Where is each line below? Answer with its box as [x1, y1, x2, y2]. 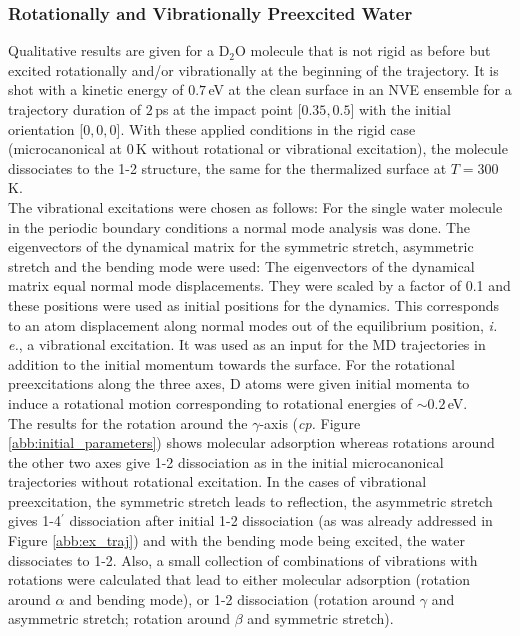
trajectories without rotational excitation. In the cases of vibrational [8, 471, 427, 492]
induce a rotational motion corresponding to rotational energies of [8, 392, 413, 413]
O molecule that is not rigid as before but [235, 40, 491, 61]
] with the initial [350, 99, 451, 119]
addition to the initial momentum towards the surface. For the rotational [8, 353, 455, 374]
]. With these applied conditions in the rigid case [116, 118, 416, 139]
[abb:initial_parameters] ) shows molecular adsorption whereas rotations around [8, 432, 495, 453]
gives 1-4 [8, 510, 61, 531]
